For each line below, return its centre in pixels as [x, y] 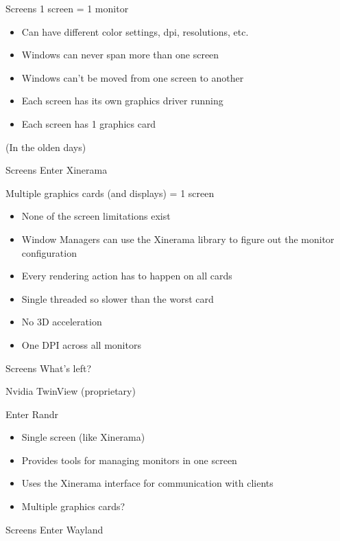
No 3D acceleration [62, 322]
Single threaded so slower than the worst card [118, 298]
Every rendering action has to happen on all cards [127, 276]
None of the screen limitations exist [96, 216]
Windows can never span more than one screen [120, 55]
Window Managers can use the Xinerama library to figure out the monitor [178, 239]
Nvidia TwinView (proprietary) [71, 391]
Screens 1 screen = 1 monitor [67, 8]
